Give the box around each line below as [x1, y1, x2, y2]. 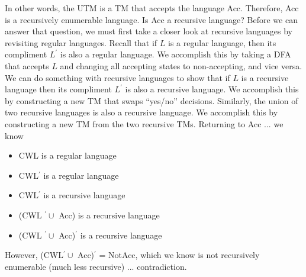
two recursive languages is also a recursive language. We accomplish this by [5, 106, 278, 118]
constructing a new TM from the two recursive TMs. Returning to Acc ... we [5, 117, 284, 130]
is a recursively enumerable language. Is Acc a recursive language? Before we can [5, 13, 298, 25]
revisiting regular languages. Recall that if [5, 36, 157, 49]
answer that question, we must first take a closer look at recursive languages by [5, 25, 293, 37]
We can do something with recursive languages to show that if [5, 71, 230, 83]
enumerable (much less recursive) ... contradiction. [5, 260, 187, 272]
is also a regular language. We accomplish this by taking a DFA [60, 48, 291, 60]
